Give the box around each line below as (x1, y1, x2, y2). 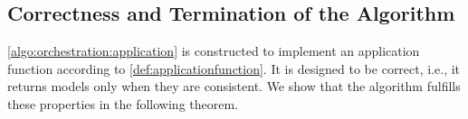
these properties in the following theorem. (7, 94, 238, 113)
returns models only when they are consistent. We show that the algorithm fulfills (7, 77, 461, 96)
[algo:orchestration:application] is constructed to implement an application (7, 41, 420, 60)
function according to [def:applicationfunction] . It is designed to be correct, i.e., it (7, 59, 461, 78)
